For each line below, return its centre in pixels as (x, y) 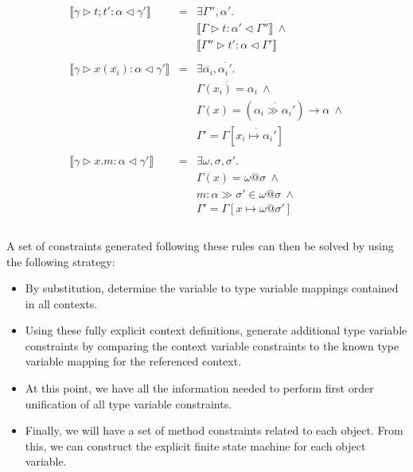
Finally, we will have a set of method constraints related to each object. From (214, 430)
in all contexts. (61, 303)
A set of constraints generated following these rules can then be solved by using (200, 245)
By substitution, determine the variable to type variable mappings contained (212, 288)
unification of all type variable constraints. (129, 403)
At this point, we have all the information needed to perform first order (199, 388)
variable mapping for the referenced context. (133, 361)
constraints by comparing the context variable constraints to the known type (212, 345)
